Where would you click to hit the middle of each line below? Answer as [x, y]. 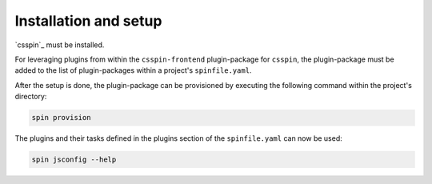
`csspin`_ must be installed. [60, 45]
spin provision [61, 118]
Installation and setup [88, 21]
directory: [31, 97]
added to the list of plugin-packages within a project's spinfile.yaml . [133, 70]
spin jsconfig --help [74, 160]
